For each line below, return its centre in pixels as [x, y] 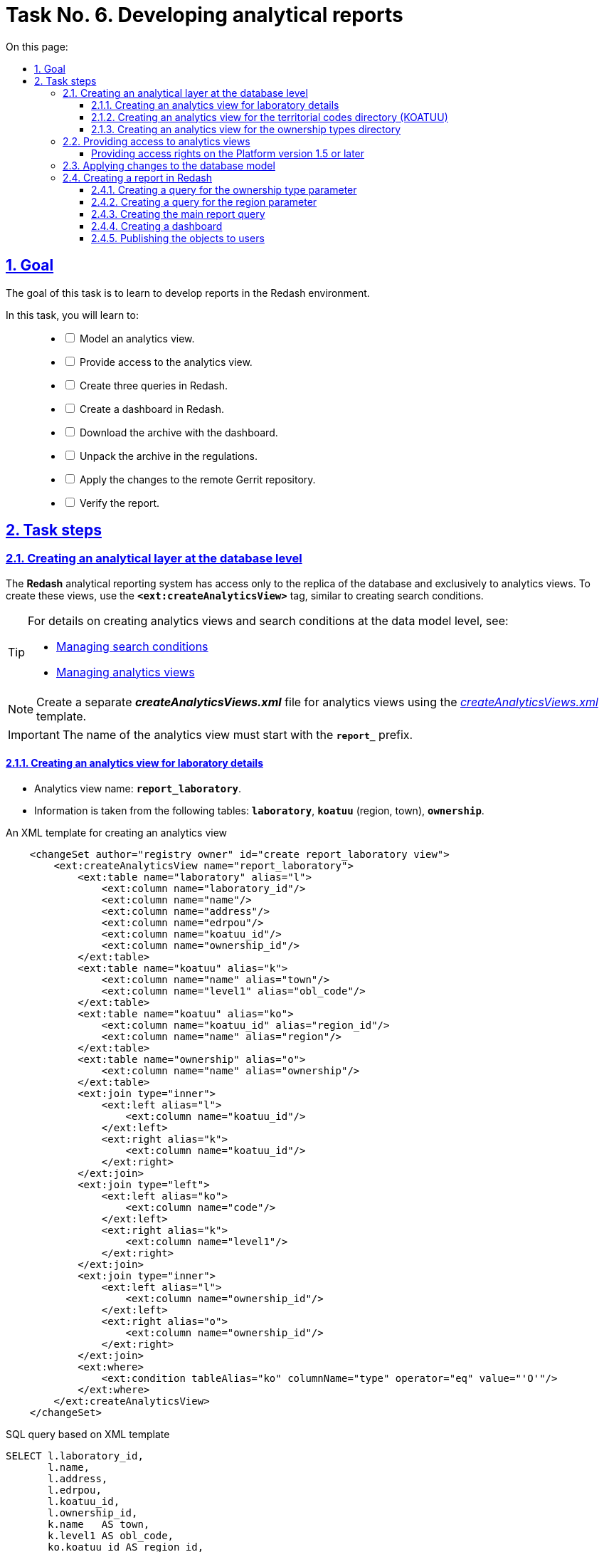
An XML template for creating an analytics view [117, 833]
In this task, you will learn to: [72, 315]
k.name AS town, [99, 1525]
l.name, [69, 1468]
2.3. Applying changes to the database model [169, 165]
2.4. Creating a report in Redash [137, 177]
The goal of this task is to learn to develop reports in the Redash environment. [188, 293]
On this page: [37, 46]
